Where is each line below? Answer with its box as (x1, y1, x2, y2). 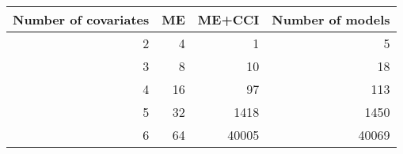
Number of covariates (13, 10, 150, 28)
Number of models (272, 10, 390, 28)
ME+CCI (197, 10, 260, 28)
